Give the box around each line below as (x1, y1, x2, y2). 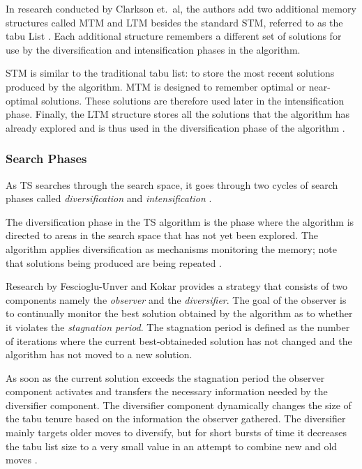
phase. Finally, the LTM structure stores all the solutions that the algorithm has (6, 107, 350, 121)
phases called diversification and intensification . (6, 191, 212, 206)
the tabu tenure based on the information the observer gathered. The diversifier (6, 411, 346, 426)
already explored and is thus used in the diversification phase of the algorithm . (6, 120, 345, 134)
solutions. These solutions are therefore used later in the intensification (41, 93, 345, 107)
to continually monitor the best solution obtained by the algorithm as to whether (6, 306, 353, 321)
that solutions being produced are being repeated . (6, 255, 222, 270)
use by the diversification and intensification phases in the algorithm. (6, 42, 301, 56)
